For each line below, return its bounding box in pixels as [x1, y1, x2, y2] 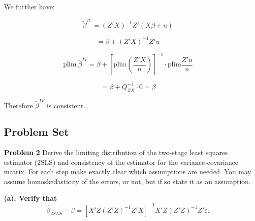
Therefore [4, 100, 33, 110]
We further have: [4, 1, 55, 11]
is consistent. [46, 100, 86, 110]
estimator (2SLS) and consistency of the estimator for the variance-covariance [4, 157, 238, 167]
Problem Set [4, 124, 69, 139]
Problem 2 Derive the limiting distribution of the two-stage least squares [4, 147, 228, 158]
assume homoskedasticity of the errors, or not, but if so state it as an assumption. [4, 176, 251, 186]
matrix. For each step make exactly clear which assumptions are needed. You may [4, 166, 251, 177]
